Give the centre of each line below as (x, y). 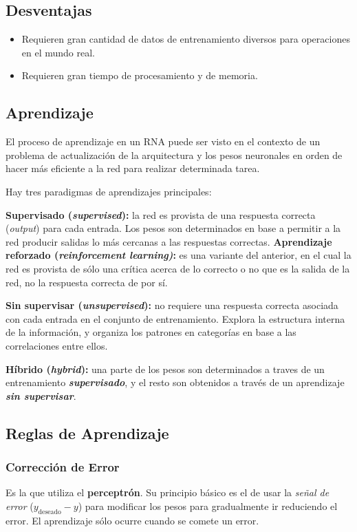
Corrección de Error (63, 466)
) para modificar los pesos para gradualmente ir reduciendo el (208, 506)
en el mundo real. (58, 52)
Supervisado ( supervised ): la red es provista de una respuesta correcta (161, 214)
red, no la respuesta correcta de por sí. (87, 282)
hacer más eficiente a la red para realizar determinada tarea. (133, 168)
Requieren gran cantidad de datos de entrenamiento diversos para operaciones (186, 39)
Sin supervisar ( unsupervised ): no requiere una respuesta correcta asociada (172, 305)
